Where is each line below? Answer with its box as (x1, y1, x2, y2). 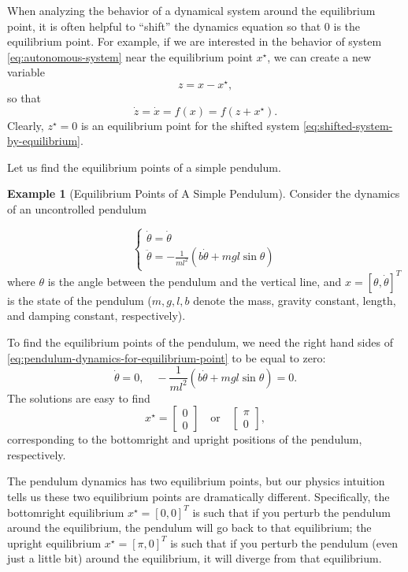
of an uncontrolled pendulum (7, 201, 147, 217)
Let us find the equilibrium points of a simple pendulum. (7, 158, 281, 175)
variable (7, 64, 45, 80)
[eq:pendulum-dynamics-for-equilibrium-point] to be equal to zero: (7, 349, 326, 366)
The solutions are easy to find (7, 389, 150, 406)
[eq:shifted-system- (302, 117, 393, 133)
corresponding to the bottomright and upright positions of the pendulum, (7, 431, 362, 448)
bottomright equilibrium (7, 503, 124, 520)
